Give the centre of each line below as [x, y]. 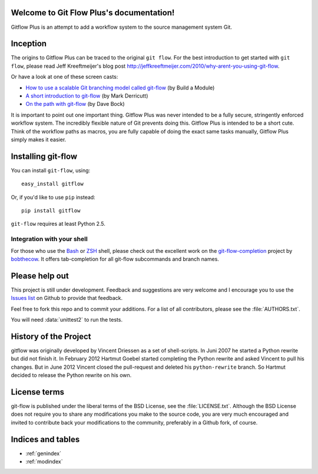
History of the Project [51, 336]
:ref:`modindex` [44, 462]
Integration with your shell [49, 239]
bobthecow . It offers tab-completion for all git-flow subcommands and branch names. [115, 259]
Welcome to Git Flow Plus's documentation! [93, 13]
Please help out [40, 276]
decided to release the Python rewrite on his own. [71, 375]
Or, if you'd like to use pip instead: [53, 197]
